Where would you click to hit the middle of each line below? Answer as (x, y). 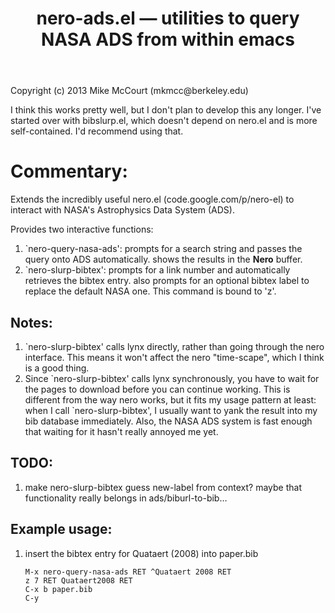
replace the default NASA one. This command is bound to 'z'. (150, 291)
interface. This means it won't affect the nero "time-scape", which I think (174, 357)
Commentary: (69, 171)
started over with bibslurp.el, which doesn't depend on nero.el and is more (164, 121)
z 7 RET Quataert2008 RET (78, 580)
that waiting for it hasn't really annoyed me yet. (121, 431)
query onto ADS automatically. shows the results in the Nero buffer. (163, 259)
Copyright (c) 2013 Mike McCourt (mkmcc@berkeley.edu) (129, 91)
